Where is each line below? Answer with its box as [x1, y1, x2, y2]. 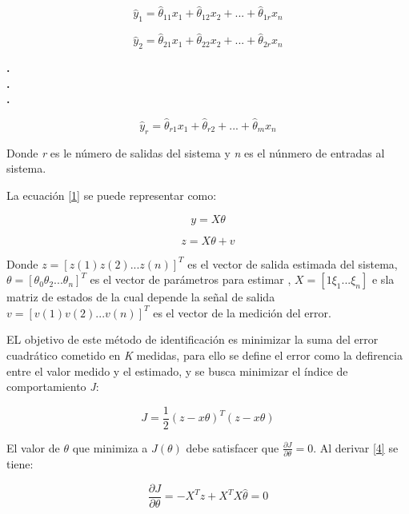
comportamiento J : [6, 378, 99, 395]
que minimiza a [72, 439, 148, 456]
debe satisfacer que [186, 439, 279, 456]
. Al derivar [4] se [313, 439, 399, 456]
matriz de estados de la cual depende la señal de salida [6, 289, 275, 305]
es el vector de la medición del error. [153, 304, 331, 321]
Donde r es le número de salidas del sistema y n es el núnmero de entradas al [6, 144, 385, 161]
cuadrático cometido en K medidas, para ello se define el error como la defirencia [6, 346, 403, 363]
